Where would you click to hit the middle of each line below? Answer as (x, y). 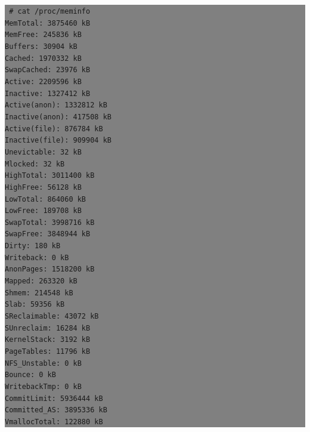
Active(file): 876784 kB (54, 129)
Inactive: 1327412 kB (48, 93)
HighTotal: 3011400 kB (50, 176)
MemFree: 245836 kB (43, 35)
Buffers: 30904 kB (41, 46)
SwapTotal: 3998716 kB (50, 222)
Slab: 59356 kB (35, 305)
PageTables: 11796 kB (48, 352)
